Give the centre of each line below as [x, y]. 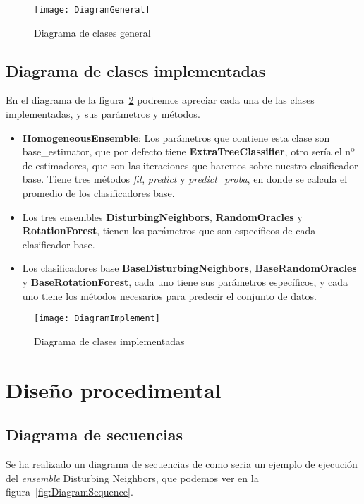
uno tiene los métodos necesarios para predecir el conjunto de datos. [169, 295]
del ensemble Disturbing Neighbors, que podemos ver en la [132, 478]
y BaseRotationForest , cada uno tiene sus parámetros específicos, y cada [185, 281]
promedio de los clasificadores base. [98, 193]
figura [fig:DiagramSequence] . [69, 492]
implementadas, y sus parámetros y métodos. [103, 114]
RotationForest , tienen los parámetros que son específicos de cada [169, 230]
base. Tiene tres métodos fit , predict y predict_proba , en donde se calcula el [185, 179]
